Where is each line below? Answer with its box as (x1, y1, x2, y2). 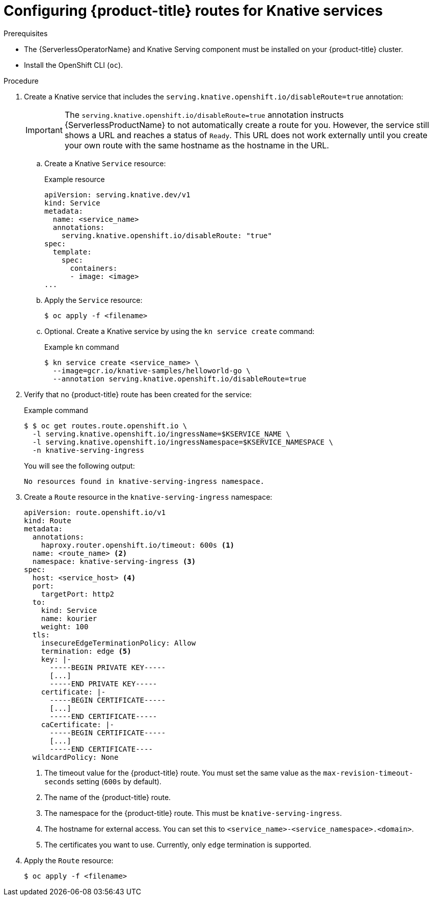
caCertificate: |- (41, 720, 115, 729)
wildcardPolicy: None (32, 753, 119, 761)
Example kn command (44, 342, 119, 351)
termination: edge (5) (41, 647, 131, 655)
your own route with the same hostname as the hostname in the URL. (64, 140, 329, 150)
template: (52, 247, 92, 256)
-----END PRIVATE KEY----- (49, 679, 157, 688)
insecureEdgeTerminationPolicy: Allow (41, 638, 196, 647)
